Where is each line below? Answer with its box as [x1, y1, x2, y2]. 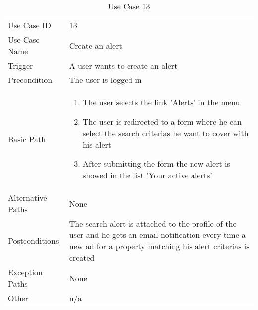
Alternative [8, 192, 47, 203]
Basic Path [8, 133, 46, 145]
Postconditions [8, 234, 59, 246]
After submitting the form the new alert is [82, 158, 230, 169]
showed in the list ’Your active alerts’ [82, 169, 212, 181]
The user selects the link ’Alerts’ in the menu [82, 96, 240, 108]
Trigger [8, 60, 33, 71]
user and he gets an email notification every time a [69, 229, 246, 240]
